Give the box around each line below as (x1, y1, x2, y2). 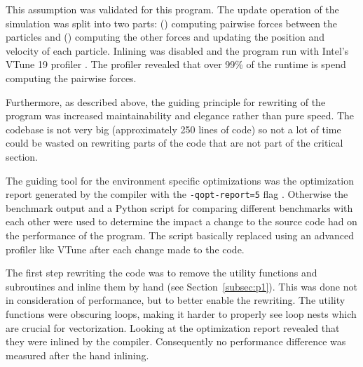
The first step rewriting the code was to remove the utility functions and (6, 265, 317, 280)
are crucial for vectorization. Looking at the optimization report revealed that (6, 320, 340, 335)
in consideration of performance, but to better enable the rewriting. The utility (6, 293, 345, 307)
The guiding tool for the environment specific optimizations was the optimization (6, 173, 354, 187)
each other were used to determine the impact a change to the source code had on (6, 214, 357, 229)
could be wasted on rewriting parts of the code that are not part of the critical (6, 135, 343, 150)
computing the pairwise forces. (6, 70, 137, 85)
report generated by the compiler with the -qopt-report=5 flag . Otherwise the (6, 187, 348, 201)
